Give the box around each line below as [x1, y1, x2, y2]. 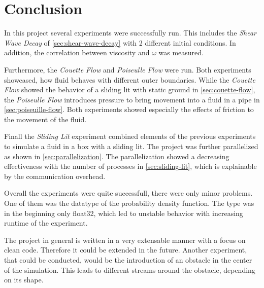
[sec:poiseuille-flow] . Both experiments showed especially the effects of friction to [4, 104, 254, 115]
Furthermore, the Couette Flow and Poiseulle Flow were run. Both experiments [4, 64, 251, 75]
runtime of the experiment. [4, 218, 88, 228]
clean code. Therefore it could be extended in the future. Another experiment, [4, 244, 247, 255]
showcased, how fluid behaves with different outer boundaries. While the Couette [4, 74, 255, 85]
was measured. [158, 47, 204, 58]
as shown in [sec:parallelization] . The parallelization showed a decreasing [4, 151, 229, 161]
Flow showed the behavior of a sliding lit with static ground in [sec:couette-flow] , [4, 84, 255, 95]
